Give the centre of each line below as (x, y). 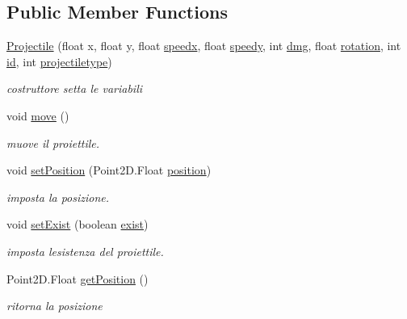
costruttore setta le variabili (75, 88)
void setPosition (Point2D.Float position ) (109, 170)
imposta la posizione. (58, 197)
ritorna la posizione (55, 306)
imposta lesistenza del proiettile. (85, 251)
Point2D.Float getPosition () (78, 278)
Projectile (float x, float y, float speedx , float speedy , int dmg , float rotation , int (204, 46)
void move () (38, 115)
